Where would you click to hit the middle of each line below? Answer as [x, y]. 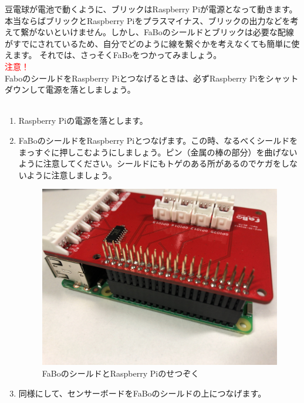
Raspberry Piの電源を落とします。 [83, 121]
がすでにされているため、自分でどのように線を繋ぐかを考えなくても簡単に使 [152, 43]
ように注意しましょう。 [72, 175]
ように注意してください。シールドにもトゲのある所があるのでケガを [150, 163]
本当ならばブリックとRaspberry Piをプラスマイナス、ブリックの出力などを [148, 20]
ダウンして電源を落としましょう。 [70, 89]
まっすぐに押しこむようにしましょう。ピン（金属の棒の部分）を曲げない [158, 152]
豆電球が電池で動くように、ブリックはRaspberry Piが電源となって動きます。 [151, 9]
